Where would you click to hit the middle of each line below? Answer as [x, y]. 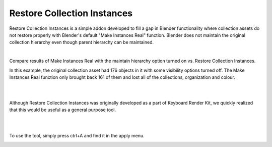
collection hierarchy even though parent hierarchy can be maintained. [82, 42]
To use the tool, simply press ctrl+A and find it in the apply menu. [77, 135]
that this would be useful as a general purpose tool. [62, 110]
